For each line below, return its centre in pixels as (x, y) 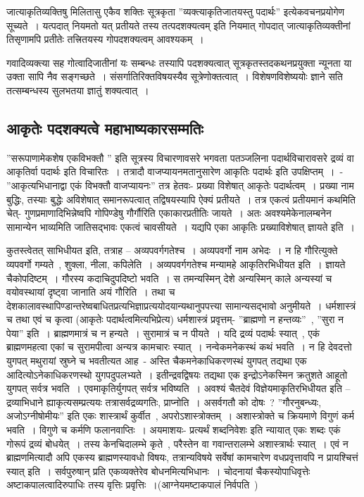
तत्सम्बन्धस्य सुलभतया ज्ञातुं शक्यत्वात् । (78, 90)
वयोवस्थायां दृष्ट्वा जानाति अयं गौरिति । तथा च (91, 292)
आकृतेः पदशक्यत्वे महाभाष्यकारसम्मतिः (105, 128)
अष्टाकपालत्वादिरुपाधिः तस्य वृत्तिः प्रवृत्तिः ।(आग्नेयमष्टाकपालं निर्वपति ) (132, 485)
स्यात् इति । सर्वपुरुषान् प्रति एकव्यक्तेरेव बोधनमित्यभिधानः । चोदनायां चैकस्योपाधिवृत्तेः (158, 471)
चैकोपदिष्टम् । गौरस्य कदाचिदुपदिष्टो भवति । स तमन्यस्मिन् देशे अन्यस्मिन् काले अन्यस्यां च (169, 278)
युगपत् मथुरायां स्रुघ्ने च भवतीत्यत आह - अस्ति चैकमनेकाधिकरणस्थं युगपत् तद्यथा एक (157, 361)
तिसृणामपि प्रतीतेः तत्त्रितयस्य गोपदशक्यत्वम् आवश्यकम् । (105, 39)
